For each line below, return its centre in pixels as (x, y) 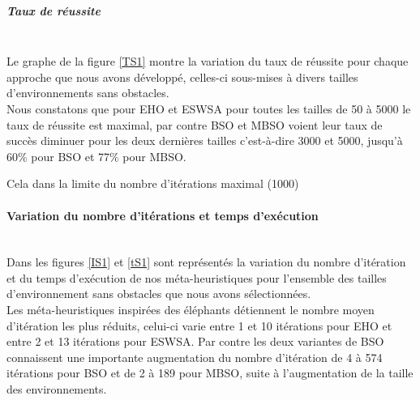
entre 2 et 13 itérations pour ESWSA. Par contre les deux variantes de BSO (195, 341)
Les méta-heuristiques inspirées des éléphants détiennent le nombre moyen (191, 310)
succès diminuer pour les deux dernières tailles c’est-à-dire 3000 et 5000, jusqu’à (205, 140)
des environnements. (57, 389)
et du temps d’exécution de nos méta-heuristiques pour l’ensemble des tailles (197, 277)
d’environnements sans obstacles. (88, 93)
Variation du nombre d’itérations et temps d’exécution (163, 215)
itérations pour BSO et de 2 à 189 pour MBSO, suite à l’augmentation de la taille (210, 373)
